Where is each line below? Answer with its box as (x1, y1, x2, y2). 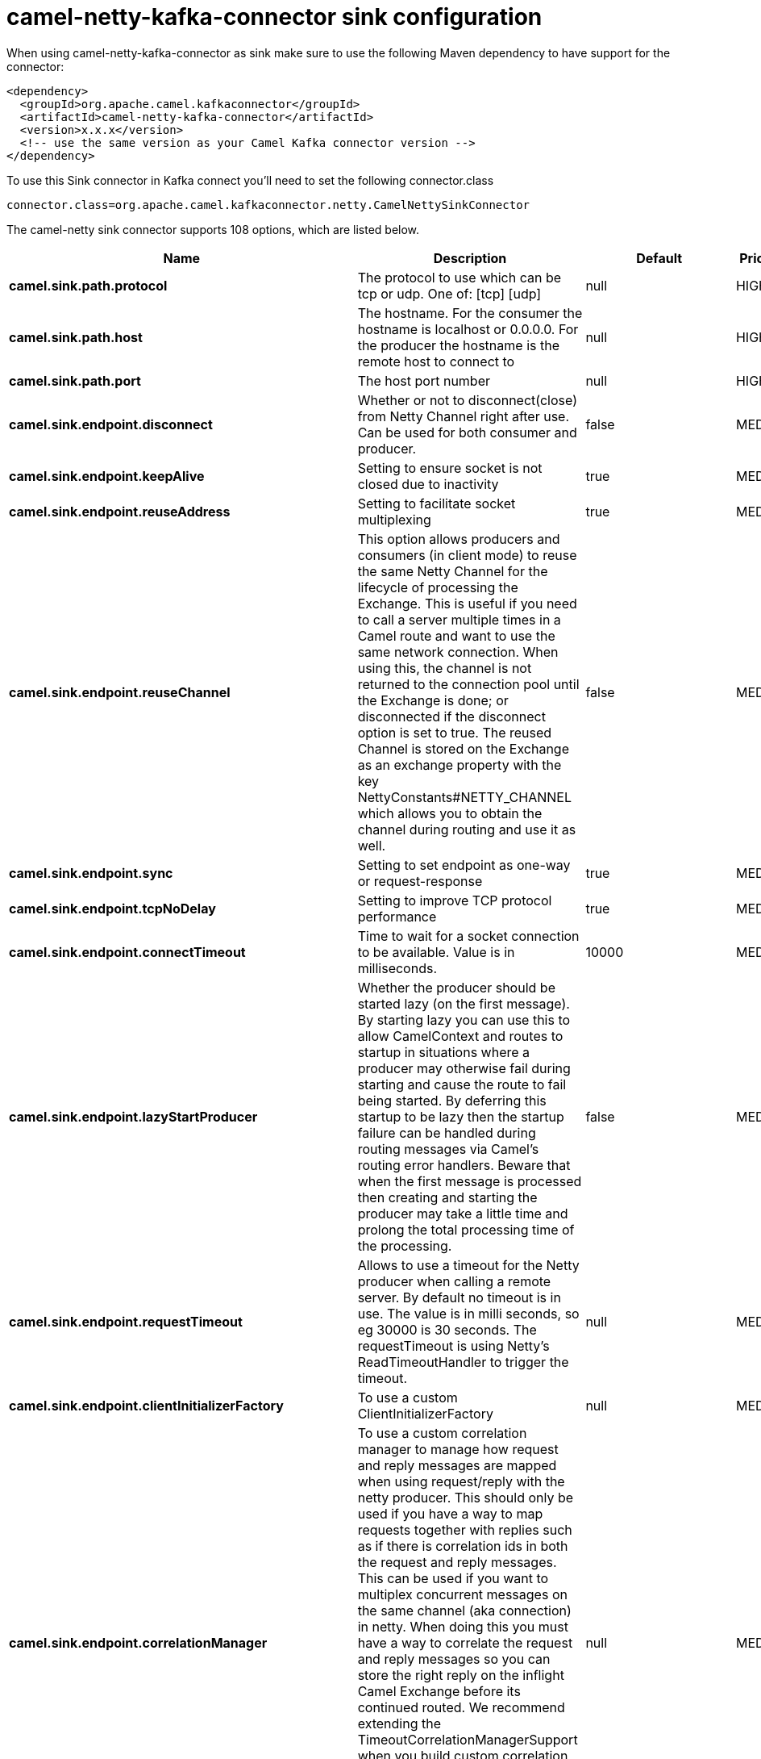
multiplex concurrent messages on (357, 1586, 568, 1602)
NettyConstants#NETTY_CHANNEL (357, 788, 572, 805)
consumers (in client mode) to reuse (357, 546, 577, 563)
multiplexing (357, 511, 431, 528)
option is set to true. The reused (357, 724, 552, 741)
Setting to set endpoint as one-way (357, 856, 571, 873)
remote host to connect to (357, 353, 515, 370)
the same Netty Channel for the (357, 562, 548, 579)
